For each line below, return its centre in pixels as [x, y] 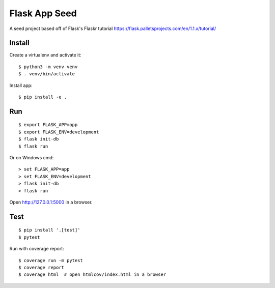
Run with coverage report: [37, 249]
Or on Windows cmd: [32, 157]
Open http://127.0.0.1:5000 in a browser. [51, 202]
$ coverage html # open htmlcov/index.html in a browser [92, 275]
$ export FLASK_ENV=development [59, 132]
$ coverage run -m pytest [51, 260]
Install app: [21, 85]
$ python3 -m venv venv [48, 67]
